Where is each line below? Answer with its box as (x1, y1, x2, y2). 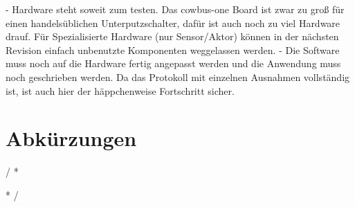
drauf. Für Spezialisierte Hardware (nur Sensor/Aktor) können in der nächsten (6, 29, 339, 44)
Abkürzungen (6, 124, 137, 152)
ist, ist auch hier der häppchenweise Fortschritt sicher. (6, 83, 235, 98)
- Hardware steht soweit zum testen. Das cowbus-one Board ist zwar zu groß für (6, 2, 345, 16)
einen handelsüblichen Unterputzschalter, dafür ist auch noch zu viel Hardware (6, 15, 340, 30)
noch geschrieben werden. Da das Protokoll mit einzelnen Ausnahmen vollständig (6, 69, 350, 84)
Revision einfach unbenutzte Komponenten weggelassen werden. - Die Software (6, 42, 340, 57)
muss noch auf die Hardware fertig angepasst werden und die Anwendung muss (6, 56, 341, 71)
